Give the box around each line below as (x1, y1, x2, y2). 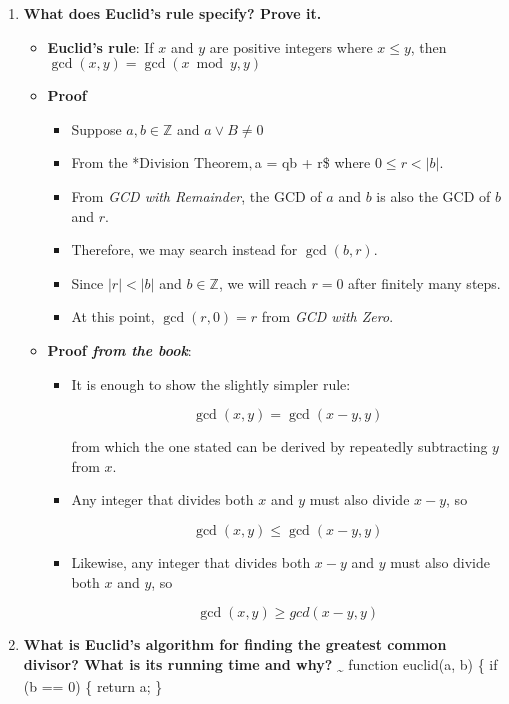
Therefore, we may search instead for (71, 239, 298, 260)
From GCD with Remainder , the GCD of (71, 185, 322, 206)
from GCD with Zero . (261, 306, 394, 327)
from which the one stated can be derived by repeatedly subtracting (71, 436, 488, 457)
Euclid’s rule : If (47, 36, 154, 57)
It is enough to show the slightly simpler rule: (71, 373, 351, 394)
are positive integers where (209, 36, 373, 57)
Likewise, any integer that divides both (71, 551, 311, 572)
